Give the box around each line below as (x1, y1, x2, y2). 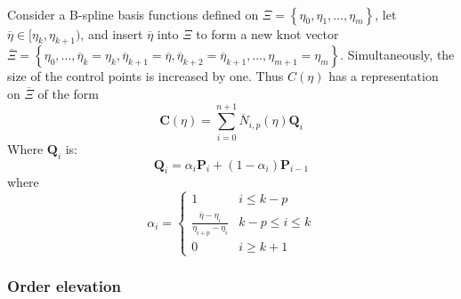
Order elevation (7, 275, 121, 297)
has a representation (328, 67, 439, 85)
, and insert (80, 24, 143, 43)
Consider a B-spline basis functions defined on (7, 4, 259, 23)
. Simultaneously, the (340, 45, 455, 64)
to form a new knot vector (196, 24, 339, 43)
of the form (37, 84, 99, 102)
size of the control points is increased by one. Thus (7, 67, 284, 85)
